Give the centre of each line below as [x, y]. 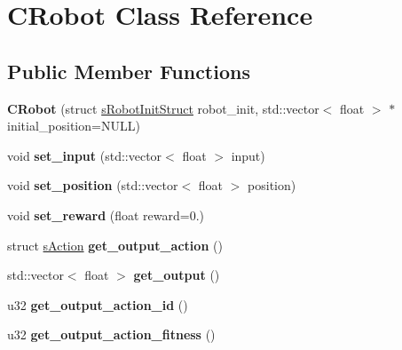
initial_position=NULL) [74, 126]
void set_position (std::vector [93, 185]
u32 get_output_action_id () [98, 304]
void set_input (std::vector [85, 155]
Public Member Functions [129, 71]
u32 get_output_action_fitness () [111, 334]
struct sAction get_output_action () [115, 245]
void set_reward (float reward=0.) [106, 215]
